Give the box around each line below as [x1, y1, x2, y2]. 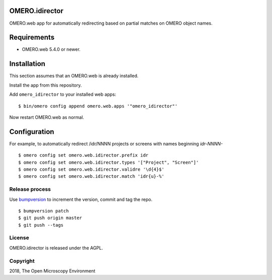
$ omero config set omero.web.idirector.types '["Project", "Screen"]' [18, 159, 199, 165]
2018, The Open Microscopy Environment [9, 267, 96, 274]
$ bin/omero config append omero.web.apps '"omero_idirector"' [18, 103, 178, 109]
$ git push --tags [18, 222, 64, 228]
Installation [9, 59, 45, 68]
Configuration [9, 127, 54, 136]
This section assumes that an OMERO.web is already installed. [9, 73, 139, 79]
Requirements [9, 33, 55, 42]
